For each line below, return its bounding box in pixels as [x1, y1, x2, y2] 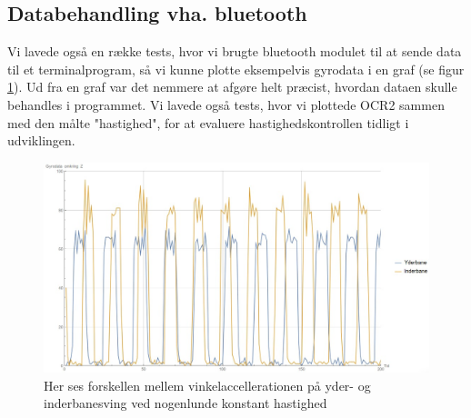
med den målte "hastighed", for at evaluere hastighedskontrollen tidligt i [7, 113, 409, 132]
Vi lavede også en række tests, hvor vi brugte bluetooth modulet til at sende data [7, 42, 462, 61]
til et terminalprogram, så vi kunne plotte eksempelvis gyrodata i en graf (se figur [7, 59, 465, 78]
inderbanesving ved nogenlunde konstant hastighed [44, 393, 327, 413]
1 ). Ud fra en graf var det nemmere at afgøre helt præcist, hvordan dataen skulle [7, 77, 457, 96]
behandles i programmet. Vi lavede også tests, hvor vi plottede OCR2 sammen [7, 95, 445, 114]
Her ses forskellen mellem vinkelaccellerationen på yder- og [44, 375, 371, 394]
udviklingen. [7, 131, 75, 150]
